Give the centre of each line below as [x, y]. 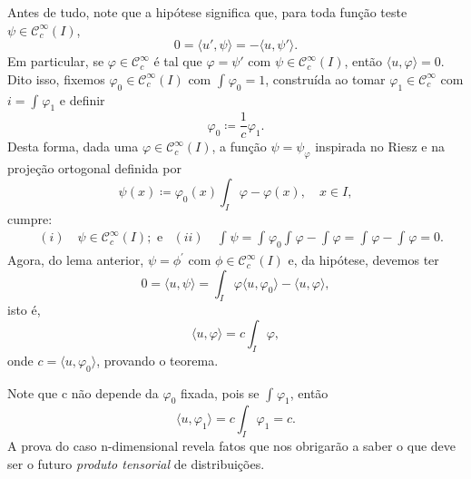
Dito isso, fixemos [56, 78]
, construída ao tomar [325, 78]
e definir [82, 99]
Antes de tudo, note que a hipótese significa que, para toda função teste [207, 12]
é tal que [178, 61]
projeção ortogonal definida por [94, 168]
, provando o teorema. [157, 360]
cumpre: [30, 218]
